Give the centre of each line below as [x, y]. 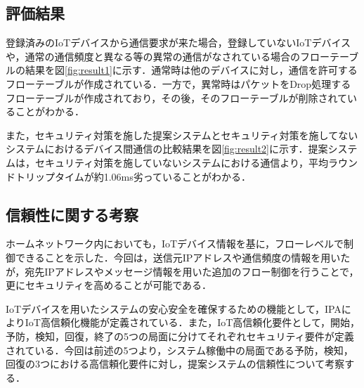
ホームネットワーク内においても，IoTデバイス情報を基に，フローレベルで [175, 244]
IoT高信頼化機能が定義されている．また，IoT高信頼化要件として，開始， [192, 322]
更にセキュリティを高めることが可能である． [109, 285]
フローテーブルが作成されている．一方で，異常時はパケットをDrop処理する [178, 83]
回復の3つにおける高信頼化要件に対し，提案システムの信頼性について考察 [175, 364]
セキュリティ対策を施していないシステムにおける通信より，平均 [182, 162]
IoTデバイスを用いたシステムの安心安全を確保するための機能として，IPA [174, 308]
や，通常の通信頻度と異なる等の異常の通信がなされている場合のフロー [168, 56]
